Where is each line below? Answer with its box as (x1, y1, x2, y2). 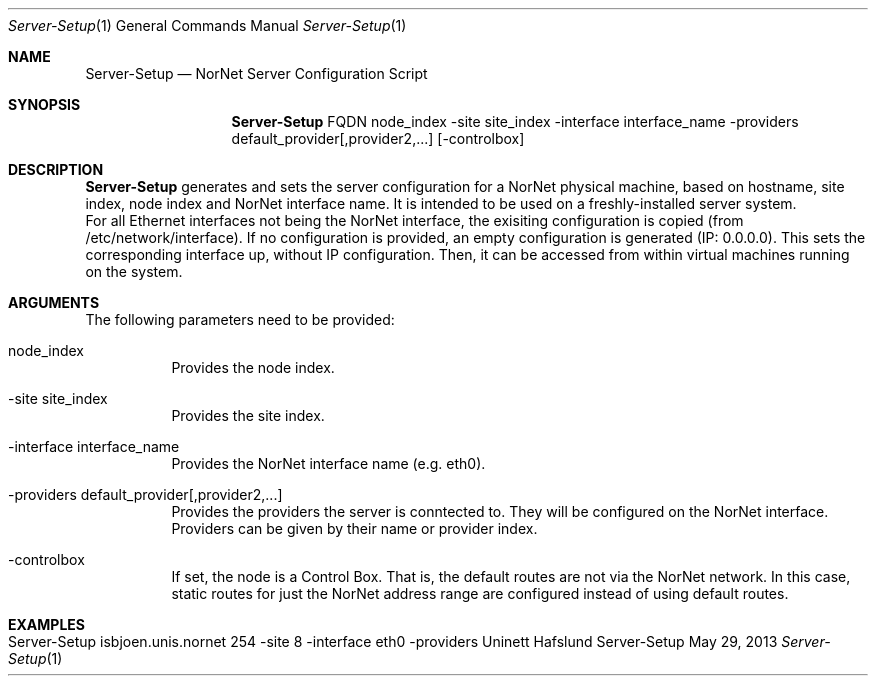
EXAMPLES (8, 616, 85, 633)
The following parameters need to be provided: (85, 311, 395, 328)
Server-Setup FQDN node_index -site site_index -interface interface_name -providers (231, 113, 799, 130)
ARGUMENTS (8, 294, 100, 311)
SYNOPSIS (8, 96, 81, 113)
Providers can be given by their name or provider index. (171, 520, 538, 537)
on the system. (85, 263, 183, 280)
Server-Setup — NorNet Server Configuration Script (85, 65, 428, 82)
